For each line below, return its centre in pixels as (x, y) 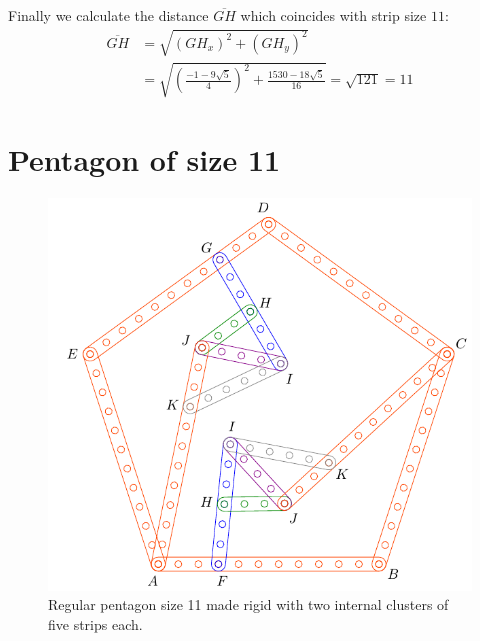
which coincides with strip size (333, 15)
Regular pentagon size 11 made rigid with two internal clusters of (248, 604)
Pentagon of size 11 (144, 158)
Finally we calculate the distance (108, 15)
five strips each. (95, 623)
